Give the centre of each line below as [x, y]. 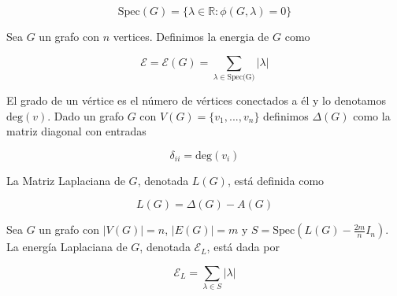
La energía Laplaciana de [67, 247]
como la [372, 115]
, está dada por [243, 247]
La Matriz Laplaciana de [66, 180]
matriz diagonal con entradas [76, 131]
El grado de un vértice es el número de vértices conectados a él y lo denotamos [197, 100]
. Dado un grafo [85, 115]
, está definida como [276, 180]
